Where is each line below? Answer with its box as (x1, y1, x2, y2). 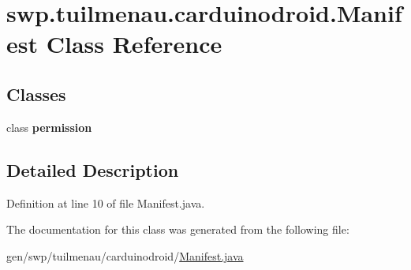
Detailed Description (6, 157, 179, 182)
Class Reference (46, 28, 222, 60)
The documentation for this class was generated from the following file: (6, 221, 349, 238)
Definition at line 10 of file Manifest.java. (6, 194, 205, 211)
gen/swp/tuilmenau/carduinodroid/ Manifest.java (6, 247, 244, 264)
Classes (6, 81, 66, 106)
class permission (6, 118, 92, 135)
